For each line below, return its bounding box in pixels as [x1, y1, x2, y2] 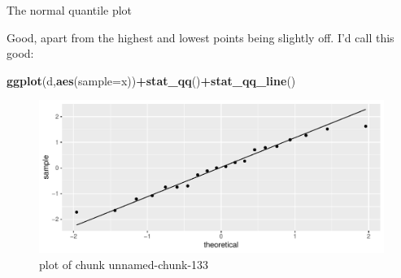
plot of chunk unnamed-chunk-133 [39, 255, 209, 272]
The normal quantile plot [7, 2, 133, 18]
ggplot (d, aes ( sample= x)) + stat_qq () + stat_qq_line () [7, 72, 296, 89]
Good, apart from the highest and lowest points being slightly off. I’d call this [7, 28, 394, 46]
